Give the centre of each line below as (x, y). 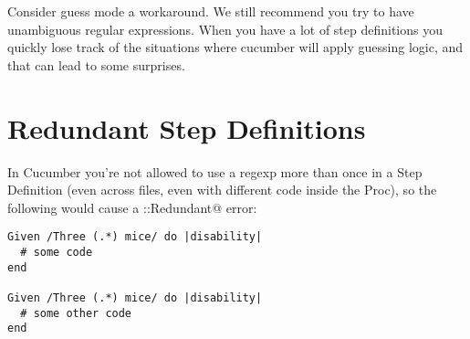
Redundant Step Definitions (187, 127)
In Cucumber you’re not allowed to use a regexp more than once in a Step (215, 171)
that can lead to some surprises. (96, 64)
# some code (57, 252)
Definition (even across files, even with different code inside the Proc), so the (222, 190)
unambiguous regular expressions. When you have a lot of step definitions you (225, 29)
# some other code (76, 313)
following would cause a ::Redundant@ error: (132, 207)
